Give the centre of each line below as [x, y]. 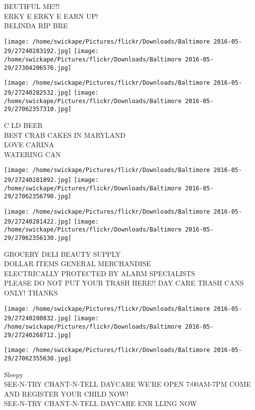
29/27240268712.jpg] [38, 335]
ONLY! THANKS [31, 293]
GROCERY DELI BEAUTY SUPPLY [63, 254]
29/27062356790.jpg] [38, 197]
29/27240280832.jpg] [38, 319]
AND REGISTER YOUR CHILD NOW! [66, 393]
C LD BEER [24, 125]
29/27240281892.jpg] [38, 180]
